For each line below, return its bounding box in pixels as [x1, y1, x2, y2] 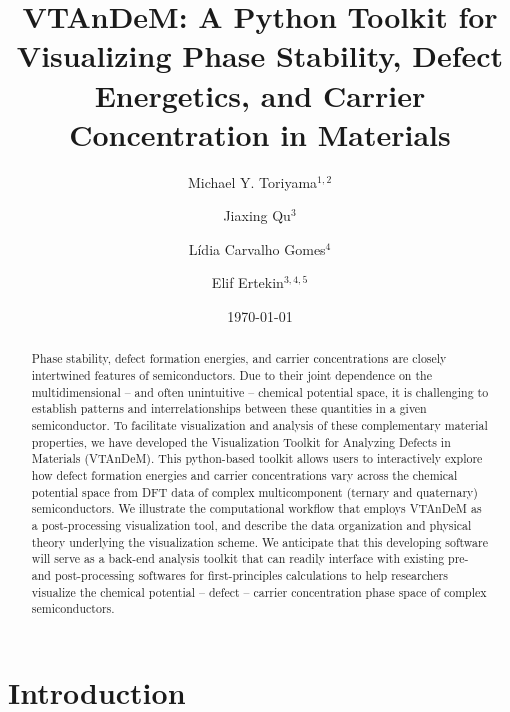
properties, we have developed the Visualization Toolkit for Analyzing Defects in [31, 433, 451, 450]
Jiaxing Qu [223, 205, 291, 226]
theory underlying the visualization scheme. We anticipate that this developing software [31, 533, 488, 550]
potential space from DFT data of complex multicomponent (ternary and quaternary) [31, 483, 478, 500]
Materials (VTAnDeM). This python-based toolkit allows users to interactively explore [31, 450, 483, 467]
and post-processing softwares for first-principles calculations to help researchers [31, 566, 448, 583]
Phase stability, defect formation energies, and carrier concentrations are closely [31, 350, 447, 367]
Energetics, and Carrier [94, 74, 426, 115]
